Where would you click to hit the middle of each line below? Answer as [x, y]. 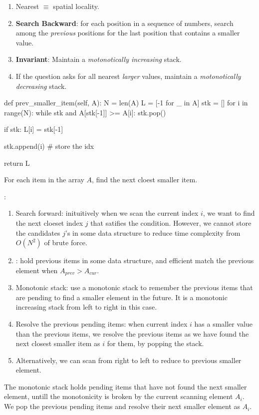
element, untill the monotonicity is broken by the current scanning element [119, 396]
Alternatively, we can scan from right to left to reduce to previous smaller [129, 360]
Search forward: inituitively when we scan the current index [107, 213]
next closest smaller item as [58, 343]
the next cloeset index [49, 222]
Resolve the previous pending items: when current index [102, 323]
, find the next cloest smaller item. [145, 180]
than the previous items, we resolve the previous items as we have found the [132, 333]
